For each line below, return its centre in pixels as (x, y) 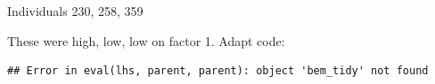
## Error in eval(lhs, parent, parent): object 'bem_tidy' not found (218, 71)
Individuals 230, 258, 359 (75, 11)
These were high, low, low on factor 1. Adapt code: (146, 40)
